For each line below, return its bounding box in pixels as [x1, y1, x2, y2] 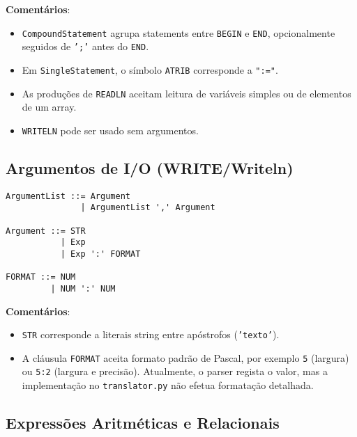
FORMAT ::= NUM [6, 272, 76, 283]
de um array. [22, 100, 77, 114]
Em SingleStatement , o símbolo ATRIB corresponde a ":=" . [22, 62, 278, 77]
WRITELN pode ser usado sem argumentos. [22, 122, 199, 137]
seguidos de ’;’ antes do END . [22, 39, 149, 54]
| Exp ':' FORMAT [60, 248, 141, 259]
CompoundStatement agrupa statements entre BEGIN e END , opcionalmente [22, 25, 335, 40]
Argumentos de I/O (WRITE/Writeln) [6, 157, 294, 178]
